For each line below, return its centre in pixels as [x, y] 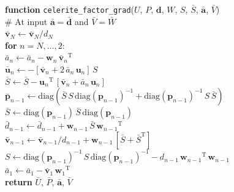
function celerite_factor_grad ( [70, 9]
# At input [26, 21]
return [19, 181]
